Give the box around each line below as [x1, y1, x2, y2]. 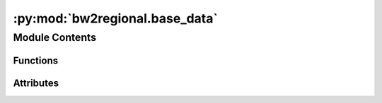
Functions [13, 54, 59, 66]
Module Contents [13, 31, 97, 44]
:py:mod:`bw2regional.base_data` [13, 11, 219, 26]
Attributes [13, 77, 59, 89]
